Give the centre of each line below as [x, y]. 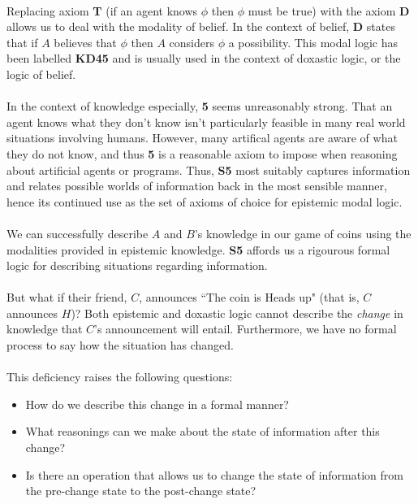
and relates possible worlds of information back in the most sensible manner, [197, 186]
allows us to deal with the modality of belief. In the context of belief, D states [201, 26]
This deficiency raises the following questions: [120, 377]
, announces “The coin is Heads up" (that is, [249, 297]
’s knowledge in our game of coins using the [303, 233]
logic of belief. [41, 74]
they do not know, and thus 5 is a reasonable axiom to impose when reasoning [202, 153]
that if [22, 42]
